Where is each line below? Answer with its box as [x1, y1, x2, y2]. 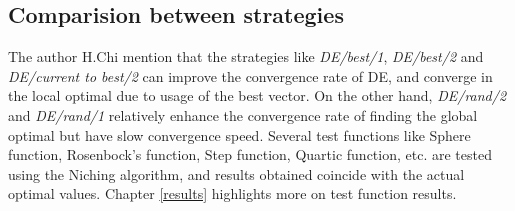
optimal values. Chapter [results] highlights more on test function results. [8, 183, 457, 204]
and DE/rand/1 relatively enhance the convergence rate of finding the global [8, 104, 478, 125]
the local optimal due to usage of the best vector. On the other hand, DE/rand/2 [8, 85, 507, 106]
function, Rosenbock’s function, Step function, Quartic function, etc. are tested [8, 144, 492, 165]
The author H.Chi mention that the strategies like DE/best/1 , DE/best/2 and [8, 46, 484, 67]
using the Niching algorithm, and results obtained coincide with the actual [8, 163, 465, 184]
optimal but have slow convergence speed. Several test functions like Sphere [8, 124, 471, 145]
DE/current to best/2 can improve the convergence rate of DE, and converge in [8, 65, 493, 86]
